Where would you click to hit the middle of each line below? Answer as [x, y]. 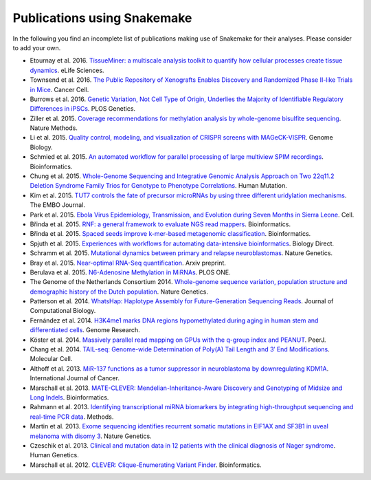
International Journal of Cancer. [75, 378]
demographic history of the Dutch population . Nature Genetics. [119, 292]
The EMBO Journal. [57, 205]
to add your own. [37, 47]
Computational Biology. [63, 311]
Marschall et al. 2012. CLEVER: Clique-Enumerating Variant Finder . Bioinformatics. [146, 465]
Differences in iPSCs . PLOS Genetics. [83, 109]
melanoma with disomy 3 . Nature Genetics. [91, 436]
